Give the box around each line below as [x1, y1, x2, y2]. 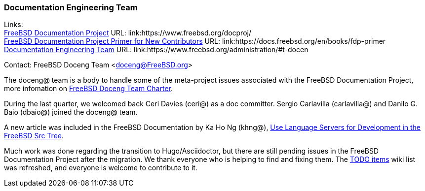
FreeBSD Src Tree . [4, 131, 64, 140]
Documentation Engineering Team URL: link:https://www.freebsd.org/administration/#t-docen [4, 45, 309, 54]
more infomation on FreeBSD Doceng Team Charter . [4, 84, 173, 93]
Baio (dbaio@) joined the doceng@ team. [4, 108, 138, 117]
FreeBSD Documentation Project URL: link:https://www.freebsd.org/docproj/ [4, 29, 251, 37]
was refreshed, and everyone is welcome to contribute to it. [4, 163, 197, 172]
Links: [4, 20, 23, 29]
